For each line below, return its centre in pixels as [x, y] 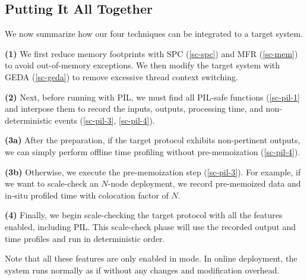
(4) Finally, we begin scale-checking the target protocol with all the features [144, 215]
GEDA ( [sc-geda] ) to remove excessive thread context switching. [121, 76]
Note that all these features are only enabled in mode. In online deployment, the [151, 258]
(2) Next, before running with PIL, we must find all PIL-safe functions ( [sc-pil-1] [152, 97]
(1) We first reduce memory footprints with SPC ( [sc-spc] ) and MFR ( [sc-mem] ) [151, 53]
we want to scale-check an [52, 183]
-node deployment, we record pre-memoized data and [204, 183]
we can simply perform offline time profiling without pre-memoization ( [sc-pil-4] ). [153, 151]
